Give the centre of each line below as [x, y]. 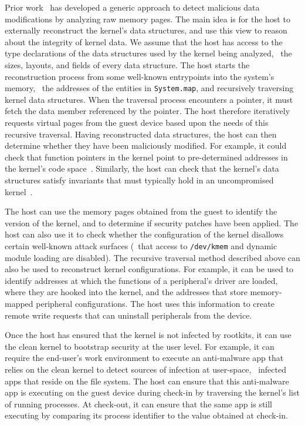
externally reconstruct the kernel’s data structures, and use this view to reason [146, 30]
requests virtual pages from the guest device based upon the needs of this [137, 122]
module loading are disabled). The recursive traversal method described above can [152, 257]
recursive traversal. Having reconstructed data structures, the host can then [141, 134]
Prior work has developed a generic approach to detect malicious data [132, 7]
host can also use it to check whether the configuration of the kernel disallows [144, 234]
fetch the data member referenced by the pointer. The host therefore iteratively [148, 111]
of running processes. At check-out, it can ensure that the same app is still [139, 404]
